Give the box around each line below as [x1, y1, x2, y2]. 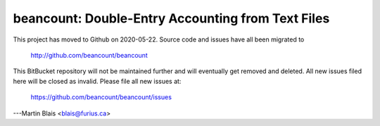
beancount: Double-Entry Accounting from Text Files [13, 11, 330, 26]
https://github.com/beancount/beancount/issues [30, 93, 172, 101]
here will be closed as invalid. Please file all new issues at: [13, 77, 182, 85]
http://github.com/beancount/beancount [30, 51, 148, 59]
